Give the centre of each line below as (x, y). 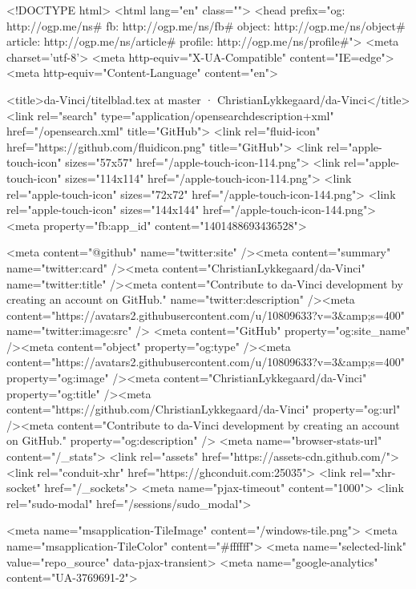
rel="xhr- (373, 472)
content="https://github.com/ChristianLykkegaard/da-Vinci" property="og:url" (204, 409)
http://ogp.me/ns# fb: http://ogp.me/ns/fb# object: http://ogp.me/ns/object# (206, 25)
